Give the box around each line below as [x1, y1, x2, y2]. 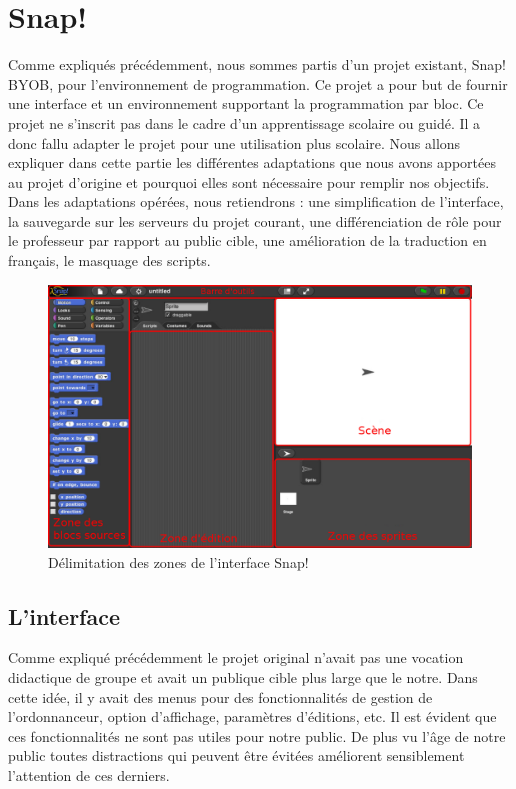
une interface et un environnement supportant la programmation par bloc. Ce [8, 93, 484, 114]
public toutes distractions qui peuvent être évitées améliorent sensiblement [8, 745, 465, 766]
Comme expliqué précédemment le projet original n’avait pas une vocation [8, 647, 464, 668]
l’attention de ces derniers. [8, 764, 170, 785]
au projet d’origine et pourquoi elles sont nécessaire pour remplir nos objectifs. [8, 171, 490, 192]
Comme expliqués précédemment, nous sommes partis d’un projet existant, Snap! [8, 54, 506, 75]
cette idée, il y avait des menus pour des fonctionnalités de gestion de [8, 686, 433, 707]
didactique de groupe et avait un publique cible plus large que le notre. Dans [8, 666, 478, 687]
